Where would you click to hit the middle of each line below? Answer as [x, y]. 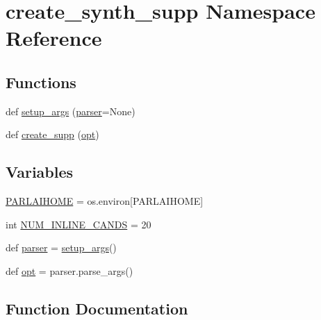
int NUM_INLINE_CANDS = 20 [79, 224]
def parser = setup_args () [61, 247]
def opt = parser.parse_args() [69, 270]
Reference [54, 38]
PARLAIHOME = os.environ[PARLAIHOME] [105, 201]
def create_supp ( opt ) [52, 134]
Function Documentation [97, 308]
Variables [40, 172]
